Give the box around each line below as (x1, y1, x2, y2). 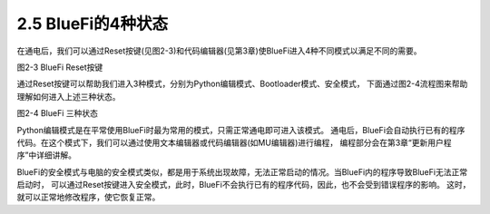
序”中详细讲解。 (16, 150, 77, 160)
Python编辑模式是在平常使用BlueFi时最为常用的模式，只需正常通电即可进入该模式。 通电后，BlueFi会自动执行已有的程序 (16, 124, 465, 135)
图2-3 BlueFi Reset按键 (16, 62, 103, 73)
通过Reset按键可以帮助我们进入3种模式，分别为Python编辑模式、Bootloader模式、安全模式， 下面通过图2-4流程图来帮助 (16, 78, 468, 90)
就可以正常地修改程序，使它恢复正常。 (16, 191, 161, 203)
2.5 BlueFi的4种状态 (16, 14, 169, 34)
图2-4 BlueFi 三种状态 (16, 108, 99, 119)
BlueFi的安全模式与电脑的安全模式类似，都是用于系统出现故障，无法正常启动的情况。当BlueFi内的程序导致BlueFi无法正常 (16, 166, 467, 177)
